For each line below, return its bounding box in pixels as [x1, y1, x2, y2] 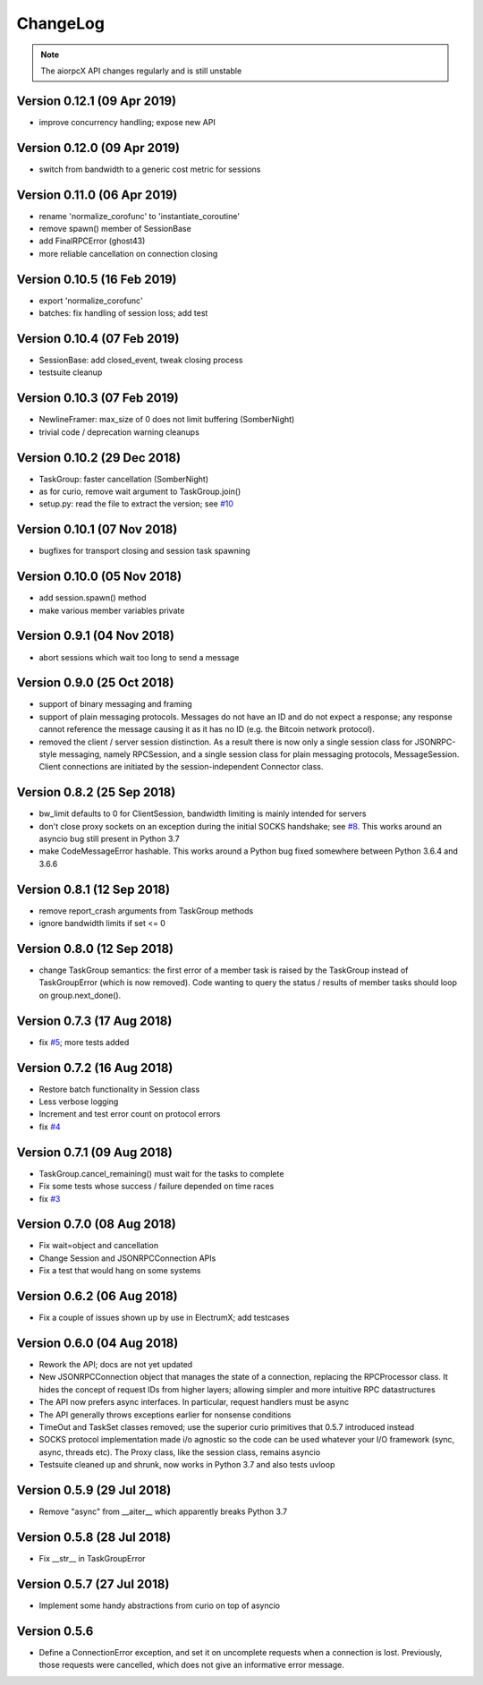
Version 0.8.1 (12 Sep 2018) [16, 881, 170, 897]
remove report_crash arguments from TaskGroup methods [38, 905, 254, 916]
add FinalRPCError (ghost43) [38, 235, 146, 246]
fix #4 [38, 1121, 62, 1132]
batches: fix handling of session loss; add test [38, 308, 208, 319]
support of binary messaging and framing [38, 699, 192, 710]
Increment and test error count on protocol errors [38, 1109, 221, 1119]
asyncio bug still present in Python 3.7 [38, 833, 180, 845]
